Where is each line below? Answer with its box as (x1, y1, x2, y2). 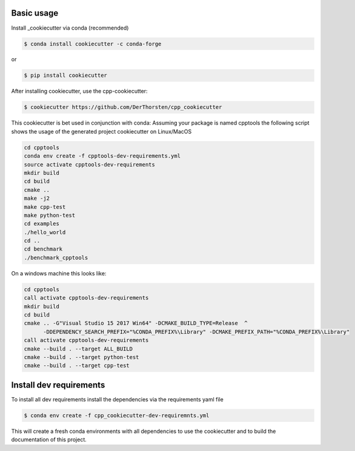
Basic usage (11, 8, 59, 18)
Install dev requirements (11, 380, 105, 390)
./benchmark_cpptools (24, 254, 88, 261)
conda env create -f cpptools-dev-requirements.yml (24, 153, 181, 160)
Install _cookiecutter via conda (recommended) (11, 24, 129, 31)
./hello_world (24, 229, 66, 235)
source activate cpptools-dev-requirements (24, 161, 156, 168)
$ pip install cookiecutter (24, 72, 107, 79)
